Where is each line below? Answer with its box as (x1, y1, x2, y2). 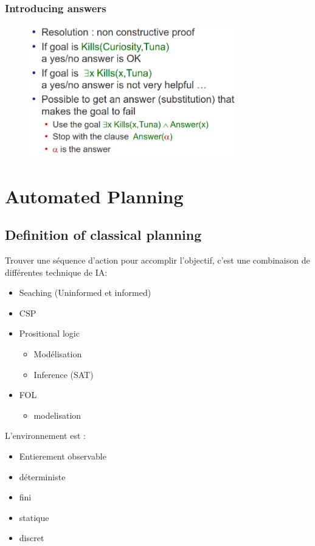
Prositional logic (19, 327, 80, 340)
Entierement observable (19, 450, 106, 463)
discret (19, 531, 44, 544)
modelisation (33, 408, 81, 421)
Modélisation (33, 348, 82, 360)
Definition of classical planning (5, 225, 202, 244)
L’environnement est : (5, 429, 86, 442)
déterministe (19, 470, 66, 483)
